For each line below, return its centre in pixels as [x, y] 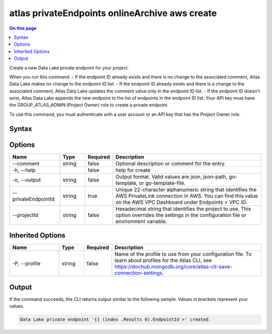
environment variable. [141, 221]
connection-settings [139, 273]
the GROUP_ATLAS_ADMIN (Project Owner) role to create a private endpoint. [89, 105]
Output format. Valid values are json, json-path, [172, 177]
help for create [133, 170]
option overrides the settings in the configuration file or [181, 215]
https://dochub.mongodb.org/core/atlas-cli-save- [174, 267]
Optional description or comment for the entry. [171, 163]
